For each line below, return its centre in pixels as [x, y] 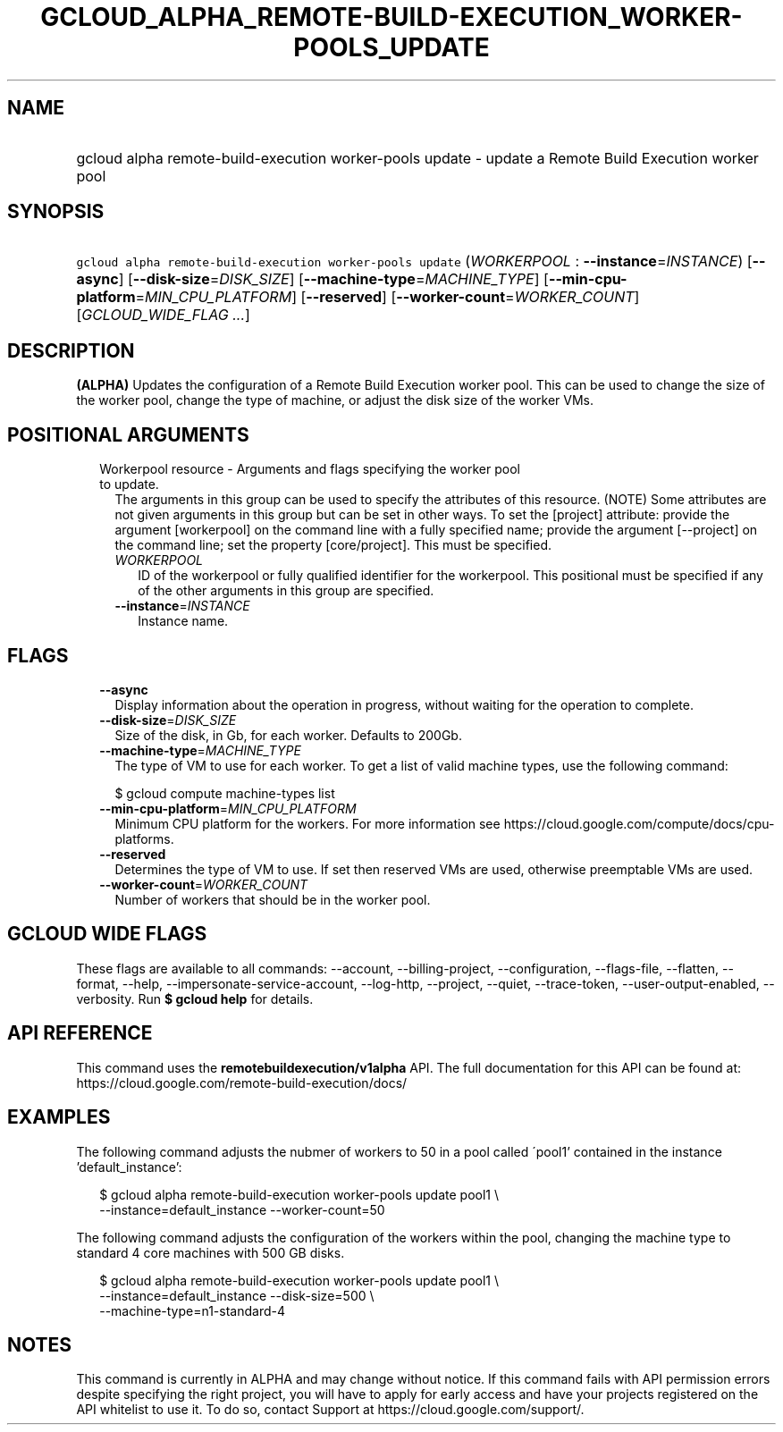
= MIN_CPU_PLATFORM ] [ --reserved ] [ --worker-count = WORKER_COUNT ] [387, 297]
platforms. [144, 838]
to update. [129, 484]
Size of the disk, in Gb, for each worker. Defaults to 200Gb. [288, 735]
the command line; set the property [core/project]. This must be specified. [333, 545]
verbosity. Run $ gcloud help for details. [195, 998]
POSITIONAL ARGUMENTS [128, 434]
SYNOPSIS [56, 212]
